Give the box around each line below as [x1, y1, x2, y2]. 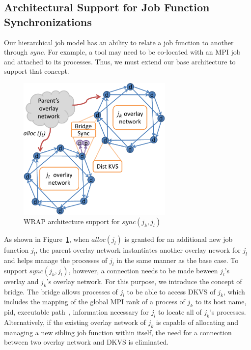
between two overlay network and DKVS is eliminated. [4, 337, 169, 347]
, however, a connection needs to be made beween [68, 265, 218, 275]
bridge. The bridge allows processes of [4, 286, 118, 296]
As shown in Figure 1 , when [4, 234, 89, 244]
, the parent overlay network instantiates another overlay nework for [35, 245, 241, 255]
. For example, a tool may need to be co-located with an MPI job [43, 47, 241, 57]
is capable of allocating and [156, 317, 239, 327]
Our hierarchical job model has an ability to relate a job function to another [4, 37, 234, 47]
